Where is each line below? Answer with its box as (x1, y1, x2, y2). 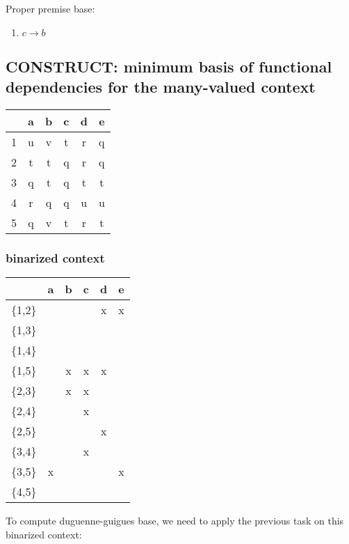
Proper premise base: (6, 1, 95, 15)
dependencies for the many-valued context (6, 76, 316, 98)
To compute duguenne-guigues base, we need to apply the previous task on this (6, 513, 344, 528)
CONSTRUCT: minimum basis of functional (6, 55, 332, 77)
